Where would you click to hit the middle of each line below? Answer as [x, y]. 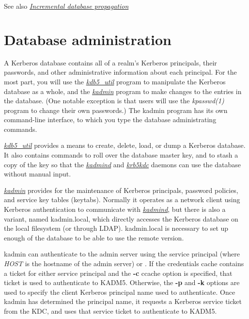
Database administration [88, 39]
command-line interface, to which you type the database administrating [110, 120]
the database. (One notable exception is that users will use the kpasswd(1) [114, 101]
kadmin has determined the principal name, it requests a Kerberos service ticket [123, 301]
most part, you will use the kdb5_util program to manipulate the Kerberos [115, 81]
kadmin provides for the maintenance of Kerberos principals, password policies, [121, 190]
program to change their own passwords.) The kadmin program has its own [116, 110]
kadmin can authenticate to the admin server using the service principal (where [122, 254]
